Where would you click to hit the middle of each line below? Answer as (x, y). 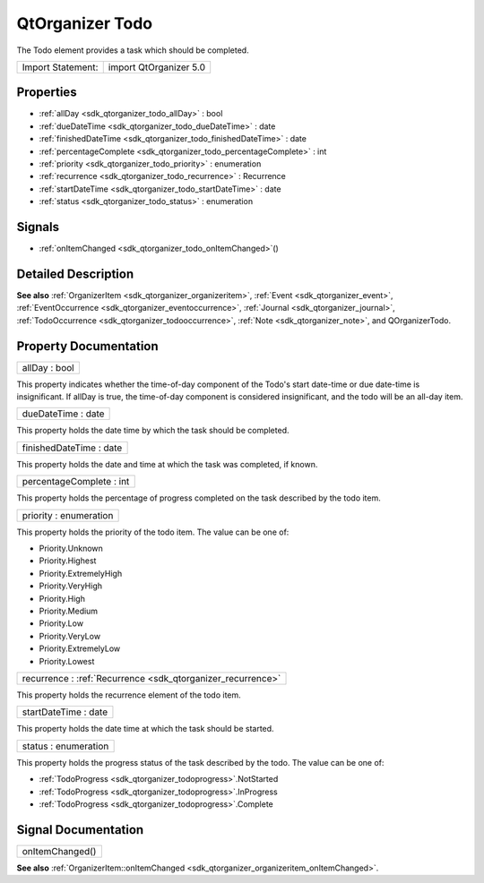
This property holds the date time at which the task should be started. (145, 729)
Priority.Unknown (71, 549)
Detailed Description (75, 274)
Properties (47, 93)
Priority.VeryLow (70, 636)
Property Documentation (87, 346)
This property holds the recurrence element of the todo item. (129, 695)
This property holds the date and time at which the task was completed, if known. (167, 464)
